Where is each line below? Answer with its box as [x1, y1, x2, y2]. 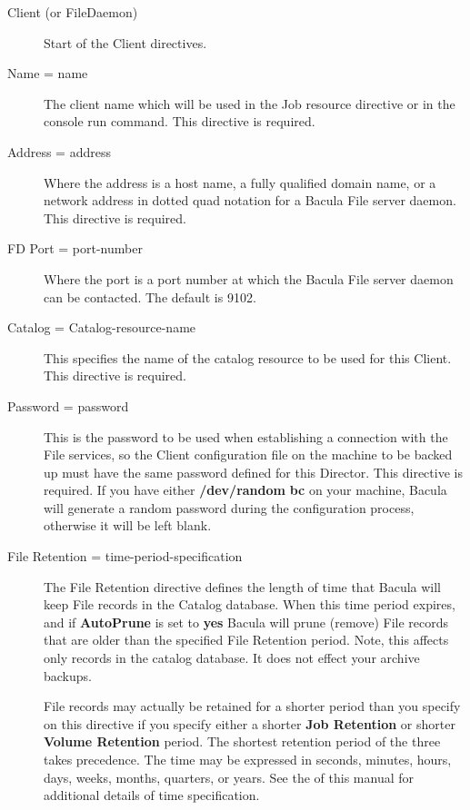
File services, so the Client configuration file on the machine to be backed [44, 445, 453, 464]
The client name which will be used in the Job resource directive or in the [44, 94, 455, 113]
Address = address [7, 142, 111, 161]
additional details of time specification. [44, 785, 260, 805]
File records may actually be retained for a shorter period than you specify [44, 696, 461, 716]
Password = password [7, 396, 129, 415]
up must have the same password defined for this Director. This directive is [44, 462, 463, 481]
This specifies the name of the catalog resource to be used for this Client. [44, 348, 452, 367]
